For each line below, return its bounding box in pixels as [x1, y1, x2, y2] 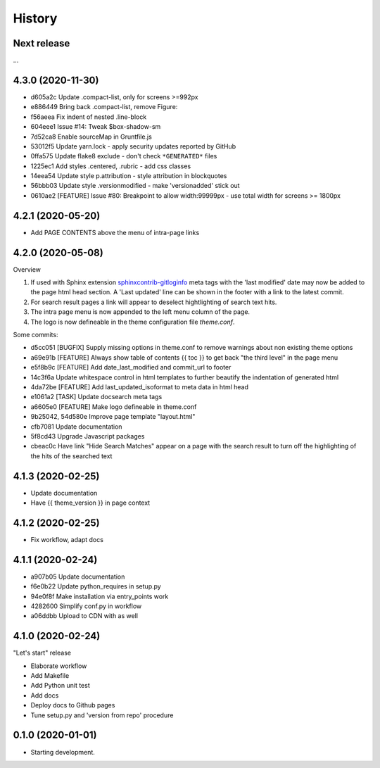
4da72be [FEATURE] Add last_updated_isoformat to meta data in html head [30, 382, 249, 391]
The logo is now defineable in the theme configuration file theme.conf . [30, 317, 235, 326]
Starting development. [30, 748, 95, 756]
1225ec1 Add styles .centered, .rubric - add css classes [30, 162, 191, 170]
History [13, 11, 58, 26]
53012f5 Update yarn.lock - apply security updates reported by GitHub [30, 141, 236, 151]
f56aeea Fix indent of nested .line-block [30, 113, 147, 121]
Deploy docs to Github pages [30, 701, 115, 710]
